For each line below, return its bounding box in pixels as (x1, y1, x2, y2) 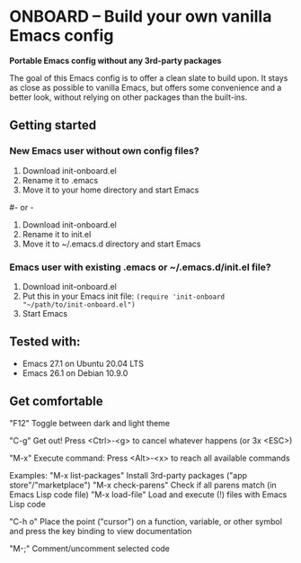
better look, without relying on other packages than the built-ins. (9, 92, 248, 103)
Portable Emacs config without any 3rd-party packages (9, 55, 222, 66)
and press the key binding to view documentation (9, 525, 192, 536)
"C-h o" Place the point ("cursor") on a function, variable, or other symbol (9, 515, 283, 527)
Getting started (9, 118, 97, 133)
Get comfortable (9, 394, 103, 409)
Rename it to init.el (22, 228, 92, 239)
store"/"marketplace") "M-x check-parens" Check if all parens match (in (9, 479, 277, 490)
